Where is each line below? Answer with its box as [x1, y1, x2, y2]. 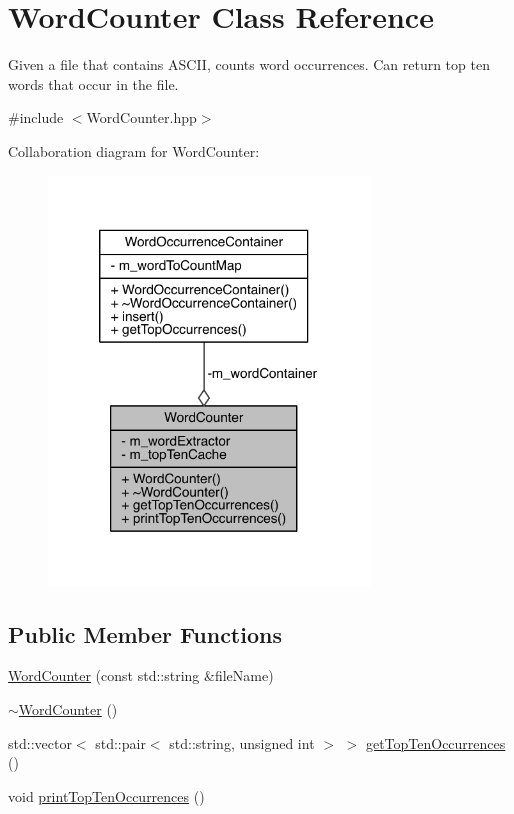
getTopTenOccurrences [365, 732, 506, 753]
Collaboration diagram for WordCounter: [8, 140, 260, 161]
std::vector [8, 732, 72, 753]
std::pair [95, 732, 146, 753]
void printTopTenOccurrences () [8, 785, 205, 806]
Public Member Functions [8, 618, 282, 649]
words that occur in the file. [8, 73, 179, 94]
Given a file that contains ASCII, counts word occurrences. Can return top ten [8, 54, 490, 75]
